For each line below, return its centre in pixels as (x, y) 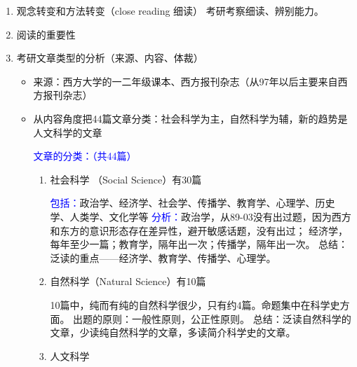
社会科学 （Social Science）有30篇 (126, 179)
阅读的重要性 (46, 34)
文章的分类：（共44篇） (85, 156)
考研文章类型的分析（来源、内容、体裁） (110, 58)
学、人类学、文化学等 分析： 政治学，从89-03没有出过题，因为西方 (201, 216)
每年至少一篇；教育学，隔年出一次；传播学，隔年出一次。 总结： (199, 244)
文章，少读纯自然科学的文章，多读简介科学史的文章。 (173, 332)
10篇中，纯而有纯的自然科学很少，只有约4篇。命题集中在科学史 (195, 304)
